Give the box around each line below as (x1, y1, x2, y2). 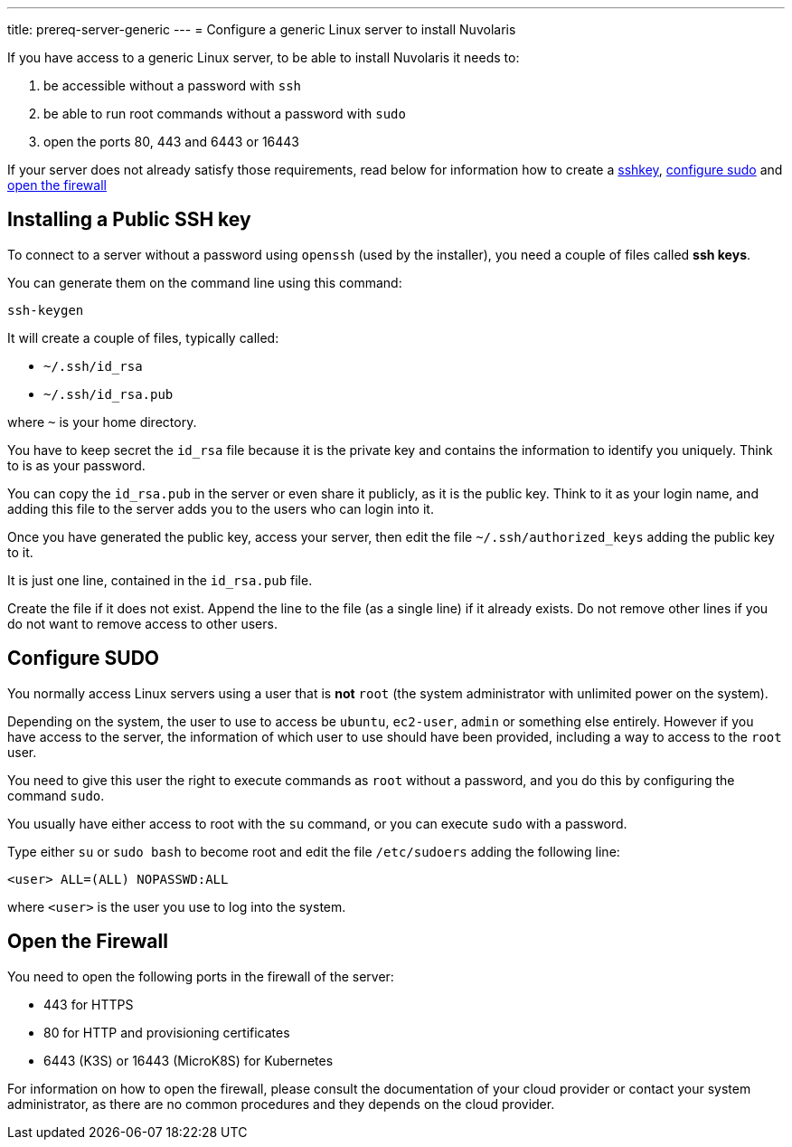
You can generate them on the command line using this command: (7, 274, 402, 290)
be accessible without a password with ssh (43, 78, 302, 93)
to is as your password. (7, 457, 146, 473)
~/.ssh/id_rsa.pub (43, 386, 174, 402)
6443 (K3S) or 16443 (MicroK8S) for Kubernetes (43, 1052, 334, 1068)
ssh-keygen (7, 302, 84, 318)
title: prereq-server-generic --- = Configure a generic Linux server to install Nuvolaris (7, 22, 516, 37)
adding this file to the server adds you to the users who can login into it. (7, 500, 434, 517)
